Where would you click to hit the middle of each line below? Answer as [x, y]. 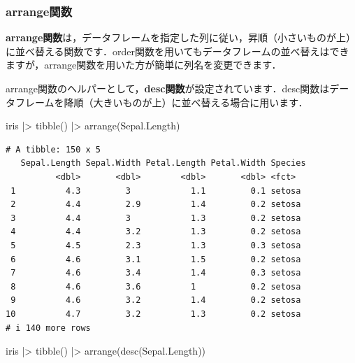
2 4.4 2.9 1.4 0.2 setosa [156, 205]
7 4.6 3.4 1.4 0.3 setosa [156, 273]
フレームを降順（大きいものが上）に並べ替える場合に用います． [161, 102]
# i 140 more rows [48, 328]
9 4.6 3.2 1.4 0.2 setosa [156, 300]
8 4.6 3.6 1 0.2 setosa [156, 286]
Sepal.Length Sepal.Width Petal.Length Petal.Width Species [163, 163]
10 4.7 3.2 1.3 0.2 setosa [153, 314]
